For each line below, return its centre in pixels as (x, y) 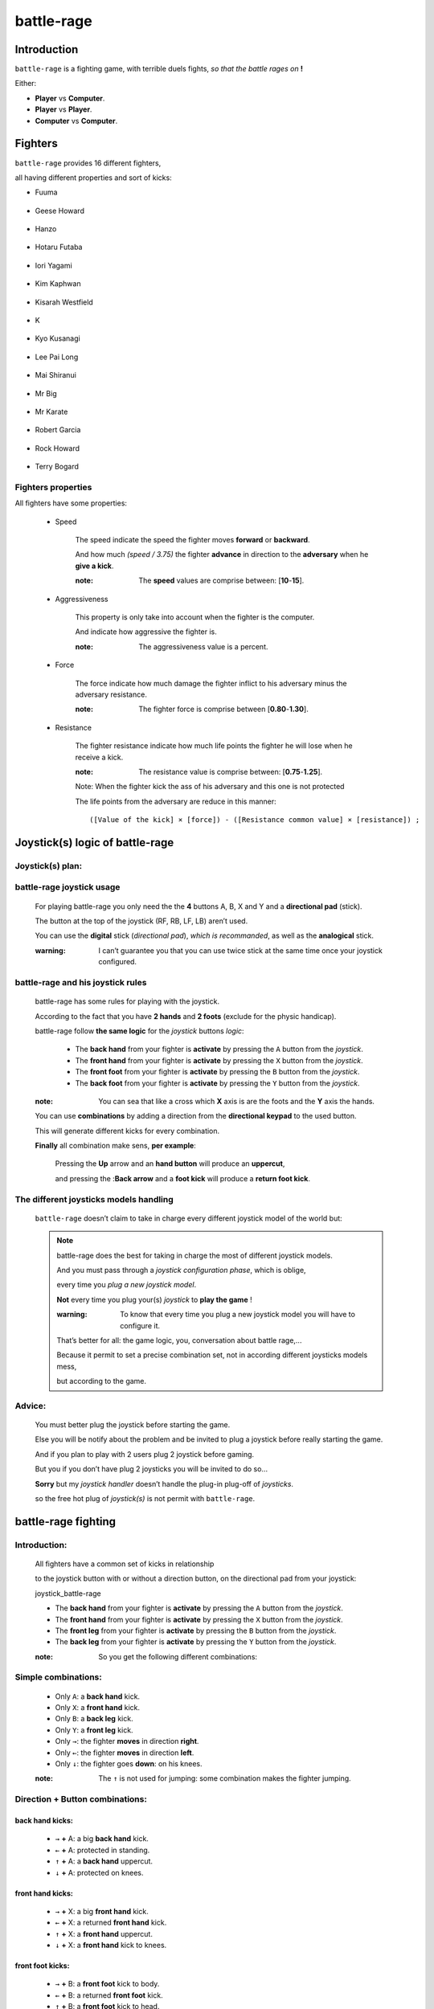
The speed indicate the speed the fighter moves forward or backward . (192, 540)
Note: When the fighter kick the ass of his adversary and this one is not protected (210, 787)
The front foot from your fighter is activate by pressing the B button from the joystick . (217, 1072)
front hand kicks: (44, 1893)
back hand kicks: (44, 1820)
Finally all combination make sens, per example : (115, 1146)
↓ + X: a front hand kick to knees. (111, 1946)
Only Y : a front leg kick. (94, 1730)
